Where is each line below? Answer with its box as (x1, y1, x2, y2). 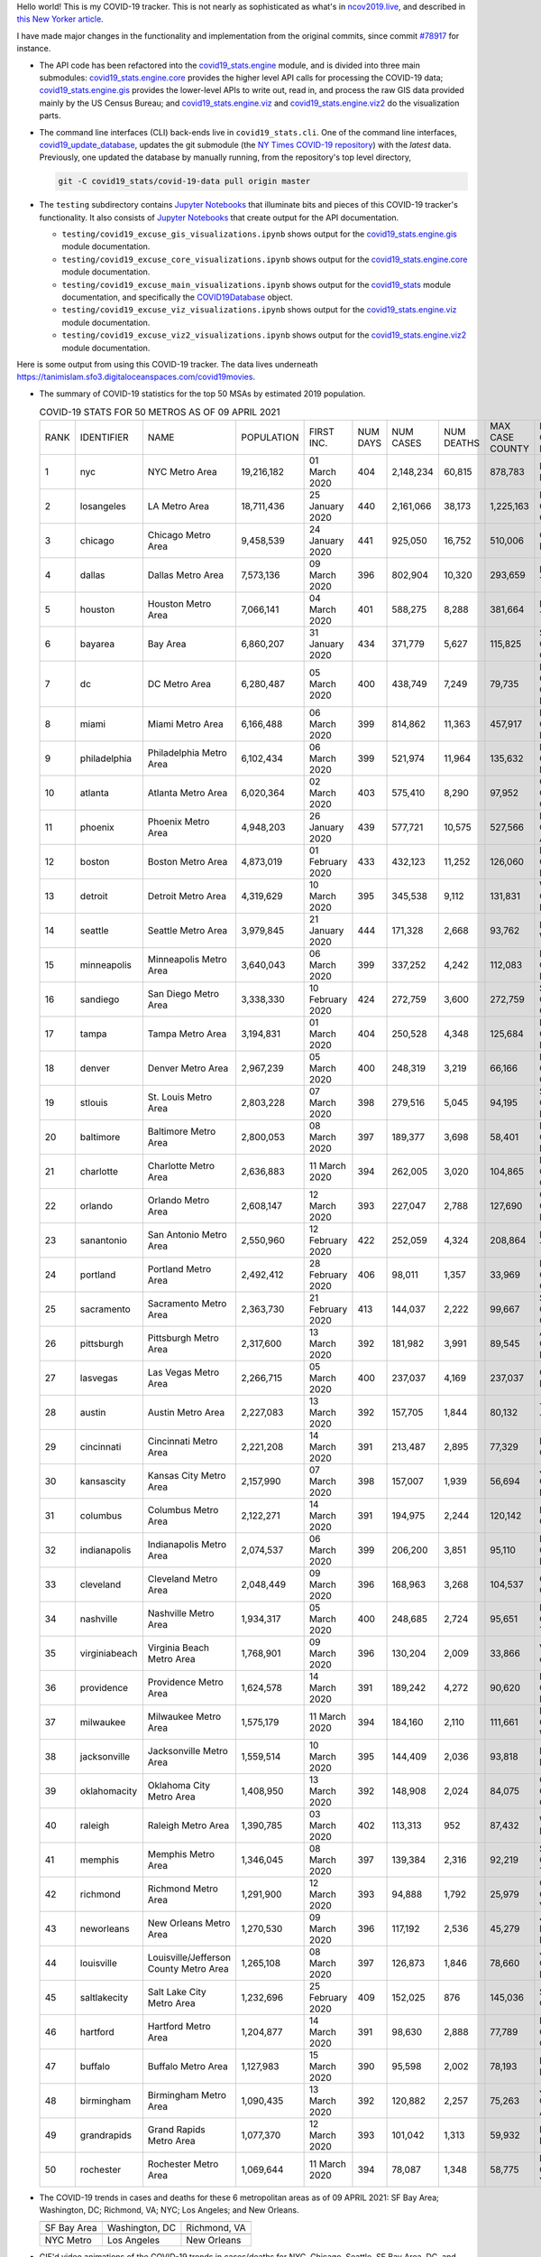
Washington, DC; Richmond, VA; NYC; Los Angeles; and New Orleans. (39, 2204, 299, 2215)
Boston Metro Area (147, 855, 228, 868)
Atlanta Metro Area (147, 786, 228, 799)
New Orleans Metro (147, 1917, 231, 1929)
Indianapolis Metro (147, 1537, 227, 1550)
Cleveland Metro (147, 1572, 218, 1584)
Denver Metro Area (147, 1062, 229, 1074)
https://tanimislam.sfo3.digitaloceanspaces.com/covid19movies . (16, 371, 256, 383)
